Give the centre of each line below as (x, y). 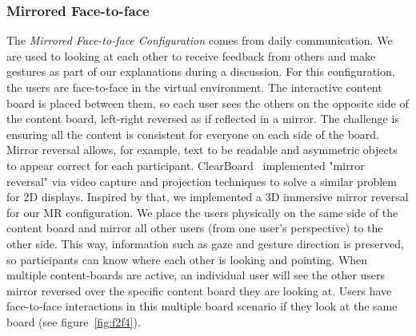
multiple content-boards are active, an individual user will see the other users (196, 275)
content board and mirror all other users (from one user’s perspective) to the (195, 228)
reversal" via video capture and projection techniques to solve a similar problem (202, 181)
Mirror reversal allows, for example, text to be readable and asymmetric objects (202, 150)
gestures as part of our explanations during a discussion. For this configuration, (201, 71)
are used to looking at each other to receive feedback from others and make (191, 55)
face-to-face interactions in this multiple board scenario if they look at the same (202, 306)
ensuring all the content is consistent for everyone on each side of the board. (193, 134)
